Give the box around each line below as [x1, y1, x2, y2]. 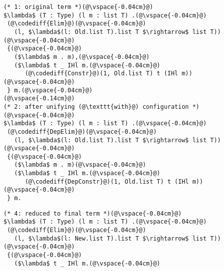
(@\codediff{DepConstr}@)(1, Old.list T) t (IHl [24, 178, 189, 185]
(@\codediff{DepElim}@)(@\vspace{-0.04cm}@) [7, 128, 157, 135]
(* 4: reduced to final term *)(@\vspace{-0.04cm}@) [3, 210, 182, 217]
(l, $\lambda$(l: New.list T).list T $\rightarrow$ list [14, 235, 207, 242]
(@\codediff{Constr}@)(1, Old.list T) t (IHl [24, 70, 178, 77]
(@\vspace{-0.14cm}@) [3, 95, 75, 102]
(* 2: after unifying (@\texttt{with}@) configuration [3, 103, 189, 110]
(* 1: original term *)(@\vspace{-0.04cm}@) [3, 3, 153, 10]
